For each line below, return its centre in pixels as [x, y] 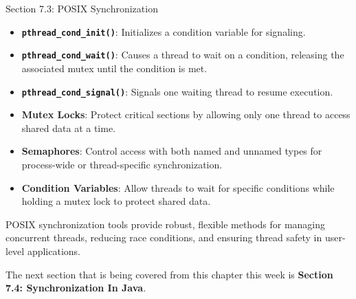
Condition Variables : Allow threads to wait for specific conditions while [178, 187]
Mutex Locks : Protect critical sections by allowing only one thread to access [186, 114]
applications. [54, 251]
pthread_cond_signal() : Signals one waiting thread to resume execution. [177, 91]
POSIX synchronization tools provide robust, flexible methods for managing [166, 224]
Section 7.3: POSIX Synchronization [82, 8]
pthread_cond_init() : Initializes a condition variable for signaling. [164, 31]
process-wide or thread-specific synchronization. [122, 164]
